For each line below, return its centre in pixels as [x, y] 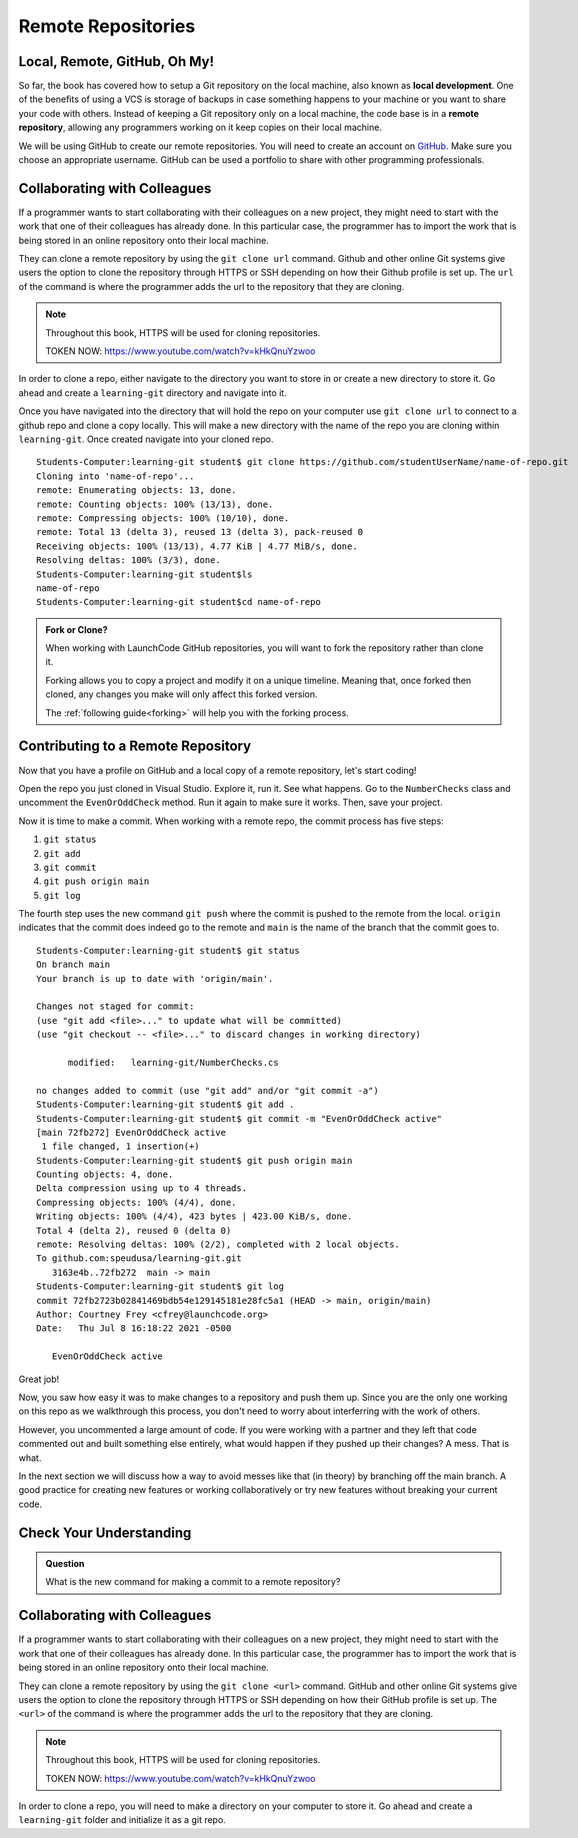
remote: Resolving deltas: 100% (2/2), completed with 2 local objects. [218, 1244]
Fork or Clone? [76, 629]
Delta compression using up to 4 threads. [142, 1188]
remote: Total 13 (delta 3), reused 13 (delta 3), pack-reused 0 [200, 532]
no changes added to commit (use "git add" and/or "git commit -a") [207, 1090]
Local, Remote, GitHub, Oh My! [116, 61]
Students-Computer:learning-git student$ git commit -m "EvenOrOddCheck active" [239, 1118]
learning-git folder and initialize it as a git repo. [122, 1820]
